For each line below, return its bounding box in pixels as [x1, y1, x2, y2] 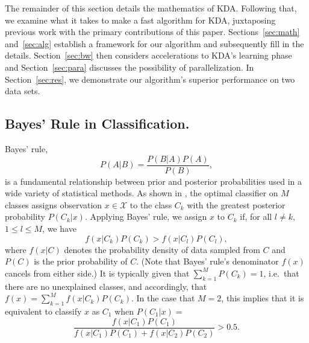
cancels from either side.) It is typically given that [5, 266, 190, 279]
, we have [42, 222, 76, 234]
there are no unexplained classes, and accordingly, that [5, 280, 207, 292]
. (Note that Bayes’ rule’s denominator [136, 255, 279, 268]
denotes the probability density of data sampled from [64, 243, 260, 255]
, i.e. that [263, 266, 299, 279]
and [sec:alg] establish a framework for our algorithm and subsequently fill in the [5, 37, 304, 50]
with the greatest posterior [187, 198, 286, 211]
